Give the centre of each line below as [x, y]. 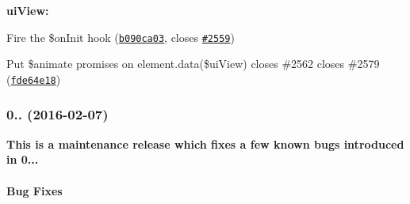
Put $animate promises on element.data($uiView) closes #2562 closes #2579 [193, 64]
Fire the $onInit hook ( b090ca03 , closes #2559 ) [121, 37]
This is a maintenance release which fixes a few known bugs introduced [205, 144]
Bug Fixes [34, 190]
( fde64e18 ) [34, 79]
